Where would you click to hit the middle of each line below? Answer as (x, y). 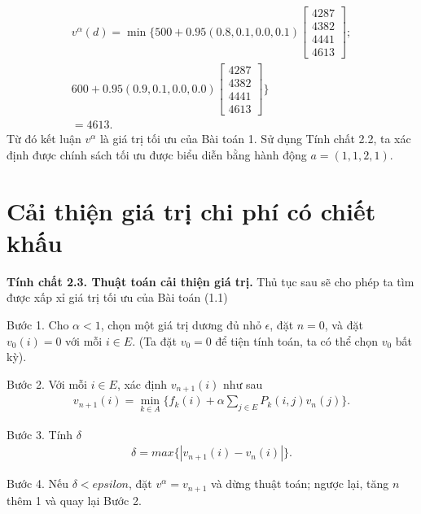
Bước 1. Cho (38, 325)
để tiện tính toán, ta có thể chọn (296, 340)
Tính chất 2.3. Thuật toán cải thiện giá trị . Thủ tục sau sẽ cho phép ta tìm (210, 281)
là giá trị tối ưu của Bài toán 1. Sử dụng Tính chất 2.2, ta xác (255, 139)
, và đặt (344, 325)
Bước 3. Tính (40, 434)
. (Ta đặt (155, 340)
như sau (243, 383)
